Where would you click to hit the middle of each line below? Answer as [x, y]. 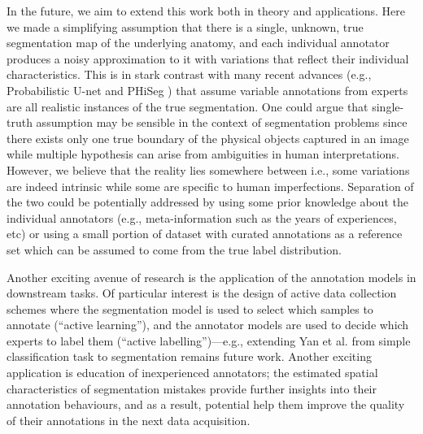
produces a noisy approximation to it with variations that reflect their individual [208, 58]
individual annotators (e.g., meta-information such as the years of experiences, [202, 217]
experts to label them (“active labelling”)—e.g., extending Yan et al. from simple [209, 340]
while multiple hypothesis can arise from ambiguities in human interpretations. [203, 154]
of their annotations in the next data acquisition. [129, 420]
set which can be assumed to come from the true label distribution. [174, 249]
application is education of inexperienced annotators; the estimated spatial [192, 373]
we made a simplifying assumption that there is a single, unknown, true [185, 26]
